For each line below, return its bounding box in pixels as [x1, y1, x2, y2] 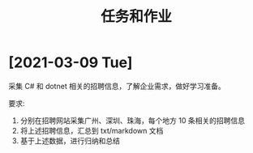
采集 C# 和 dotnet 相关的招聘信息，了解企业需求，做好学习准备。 [8, 81, 225, 91]
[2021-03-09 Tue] [8, 53, 133, 72]
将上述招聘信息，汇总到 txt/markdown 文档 [19, 125, 164, 135]
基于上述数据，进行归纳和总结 [19, 135, 120, 146]
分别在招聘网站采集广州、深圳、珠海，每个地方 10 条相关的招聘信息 [19, 115, 246, 125]
